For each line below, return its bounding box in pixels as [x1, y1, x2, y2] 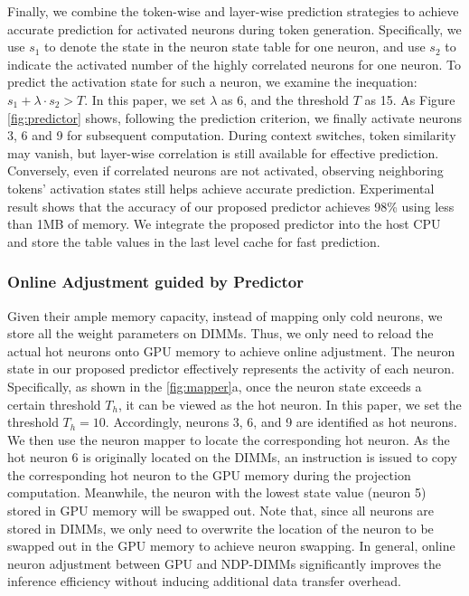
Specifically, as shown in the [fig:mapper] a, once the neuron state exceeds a [7, 376, 422, 395]
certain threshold [7, 394, 101, 413]
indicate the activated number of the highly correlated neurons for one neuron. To [7, 54, 462, 73]
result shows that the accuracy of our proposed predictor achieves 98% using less [7, 196, 455, 215]
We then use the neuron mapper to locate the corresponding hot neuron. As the [7, 430, 450, 449]
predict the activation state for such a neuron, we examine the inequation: [7, 72, 417, 91]
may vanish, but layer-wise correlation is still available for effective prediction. [7, 143, 439, 162]
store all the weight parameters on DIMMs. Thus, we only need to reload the [7, 324, 434, 343]
